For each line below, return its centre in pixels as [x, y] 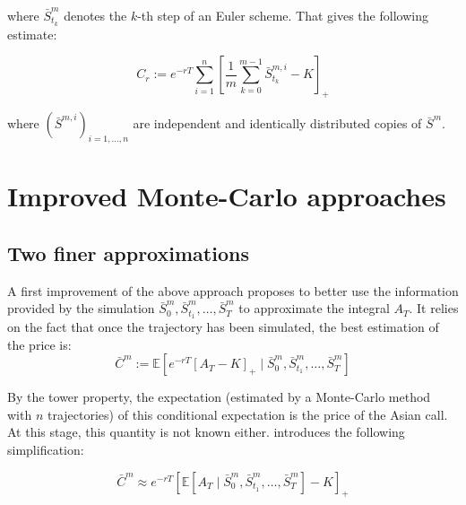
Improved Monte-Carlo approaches [227, 196]
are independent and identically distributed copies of [277, 123]
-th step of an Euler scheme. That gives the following [283, 15]
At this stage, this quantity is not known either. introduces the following [206, 432]
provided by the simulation [81, 308]
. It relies [434, 308]
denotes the [95, 15]
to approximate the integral [314, 308]
